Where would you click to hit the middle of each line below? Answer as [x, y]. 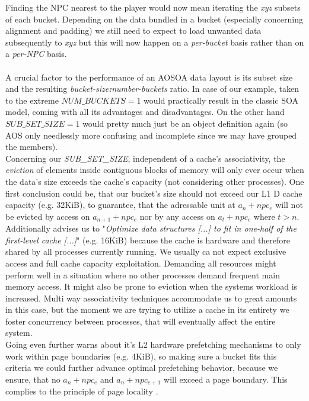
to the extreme [32, 100]
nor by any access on [177, 216]
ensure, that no [33, 379]
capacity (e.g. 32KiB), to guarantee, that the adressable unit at [120, 205]
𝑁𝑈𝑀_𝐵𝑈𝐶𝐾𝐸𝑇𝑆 [93, 101]
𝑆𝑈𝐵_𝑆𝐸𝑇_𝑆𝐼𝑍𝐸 [35, 124]
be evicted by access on [48, 216]
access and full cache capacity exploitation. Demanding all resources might [141, 263]
